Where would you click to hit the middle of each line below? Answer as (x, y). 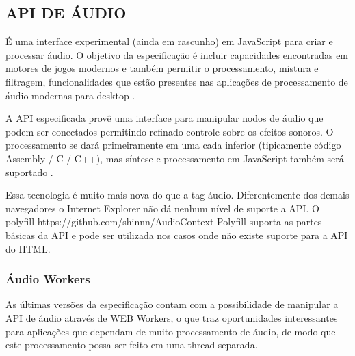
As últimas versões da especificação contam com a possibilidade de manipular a (172, 304)
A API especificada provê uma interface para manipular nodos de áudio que (165, 118)
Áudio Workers (48, 279)
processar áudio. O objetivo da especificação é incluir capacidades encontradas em (177, 54)
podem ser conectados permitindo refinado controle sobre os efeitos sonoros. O (170, 131)
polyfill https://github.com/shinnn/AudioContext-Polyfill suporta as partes (164, 221)
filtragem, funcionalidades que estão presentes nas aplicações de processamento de (177, 81)
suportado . (29, 171)
